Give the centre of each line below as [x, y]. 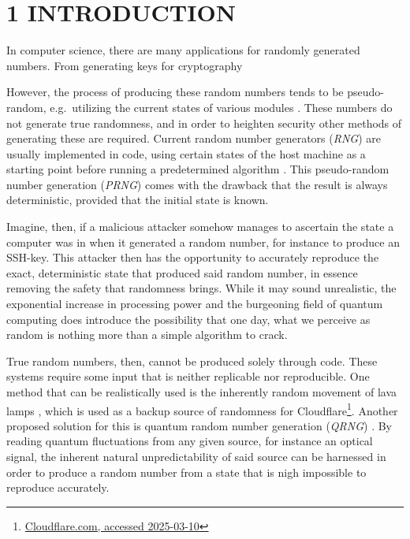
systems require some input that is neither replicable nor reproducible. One [188, 376]
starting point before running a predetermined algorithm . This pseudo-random [198, 169]
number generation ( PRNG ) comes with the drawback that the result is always [197, 184]
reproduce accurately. [58, 487]
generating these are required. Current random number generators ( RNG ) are [194, 138]
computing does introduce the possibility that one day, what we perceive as [188, 319]
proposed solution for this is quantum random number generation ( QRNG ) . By [199, 425]
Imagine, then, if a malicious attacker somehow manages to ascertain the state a [200, 227]
